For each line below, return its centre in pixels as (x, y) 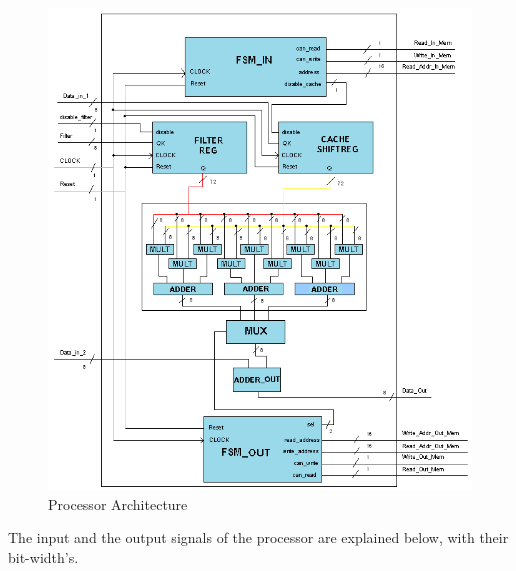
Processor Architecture (118, 503)
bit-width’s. (43, 556)
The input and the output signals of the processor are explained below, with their (258, 537)
